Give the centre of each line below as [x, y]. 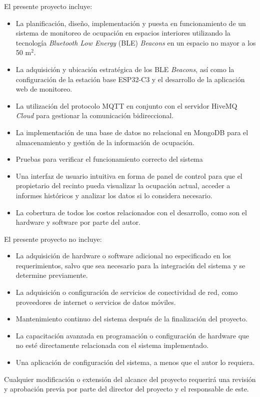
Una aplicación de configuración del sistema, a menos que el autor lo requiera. [135, 362]
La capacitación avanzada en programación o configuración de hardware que [132, 335]
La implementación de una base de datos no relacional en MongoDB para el [132, 132]
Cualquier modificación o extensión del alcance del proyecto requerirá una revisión [130, 379]
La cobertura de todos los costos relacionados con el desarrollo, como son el [131, 212]
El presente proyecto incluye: [48, 6]
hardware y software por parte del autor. [78, 222]
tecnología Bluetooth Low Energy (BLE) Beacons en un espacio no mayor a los [136, 42]
